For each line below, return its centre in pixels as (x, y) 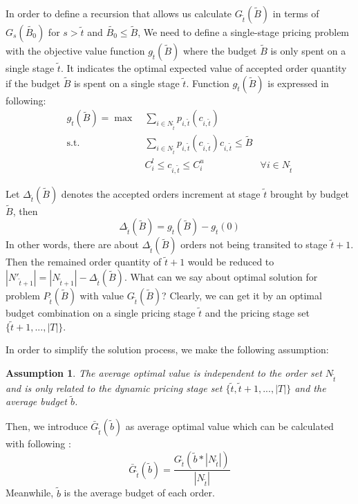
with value (102, 295)
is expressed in (298, 83)
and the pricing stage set (257, 312)
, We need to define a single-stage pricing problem (244, 32)
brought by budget (309, 193)
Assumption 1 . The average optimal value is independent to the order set (164, 372)
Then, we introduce (47, 426)
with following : (38, 443)
